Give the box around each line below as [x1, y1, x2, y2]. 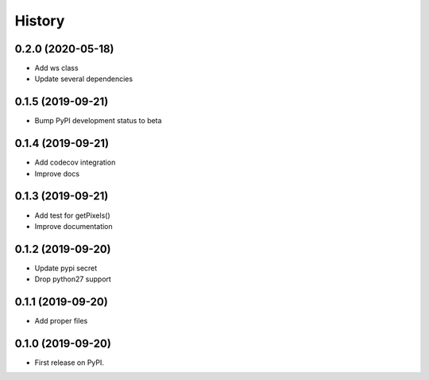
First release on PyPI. [34, 358, 105, 367]
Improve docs [34, 169, 79, 178]
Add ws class [34, 64, 79, 73]
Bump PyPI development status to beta [34, 116, 162, 126]
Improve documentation [34, 221, 113, 231]
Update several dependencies [34, 74, 133, 83]
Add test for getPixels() [34, 211, 110, 220]
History [14, 12, 65, 29]
